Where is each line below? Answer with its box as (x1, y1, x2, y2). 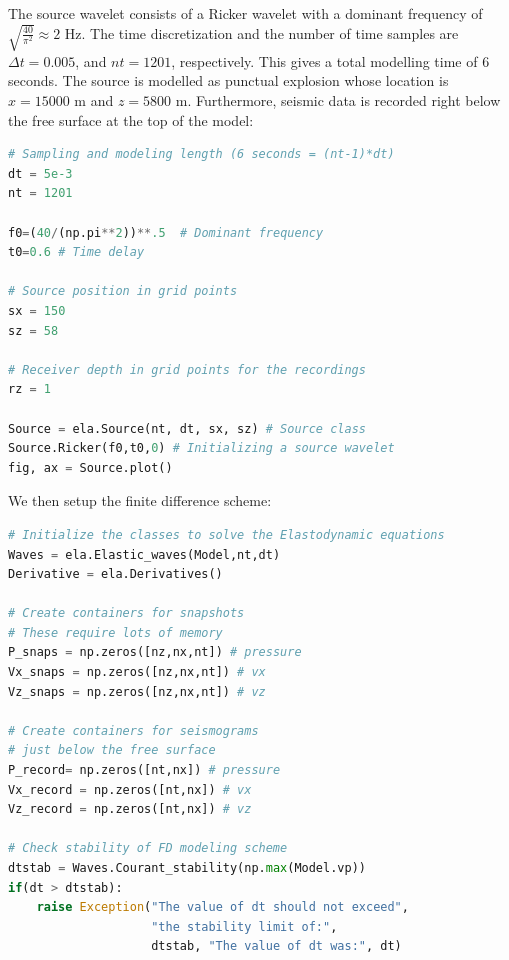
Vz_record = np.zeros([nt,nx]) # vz (8, 802, 252, 817)
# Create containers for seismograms (8, 723, 259, 738)
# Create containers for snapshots (8, 606, 245, 621)
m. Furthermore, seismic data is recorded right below (175, 90, 501, 111)
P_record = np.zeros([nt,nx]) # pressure (8, 763, 281, 778)
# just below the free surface (8, 743, 216, 758)
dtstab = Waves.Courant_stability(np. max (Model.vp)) (8, 861, 366, 875)
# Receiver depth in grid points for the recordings (8, 362, 366, 377)
